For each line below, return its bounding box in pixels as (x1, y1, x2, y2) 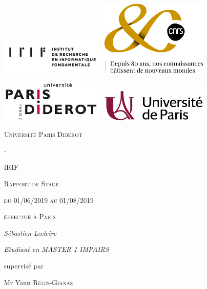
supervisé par (4, 260, 44, 270)
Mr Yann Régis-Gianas (4, 277, 73, 287)
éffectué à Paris (4, 211, 56, 222)
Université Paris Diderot (4, 129, 83, 139)
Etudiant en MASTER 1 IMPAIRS (4, 244, 109, 254)
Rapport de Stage (4, 178, 59, 189)
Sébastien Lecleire (4, 227, 57, 238)
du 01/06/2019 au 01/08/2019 (4, 195, 94, 205)
